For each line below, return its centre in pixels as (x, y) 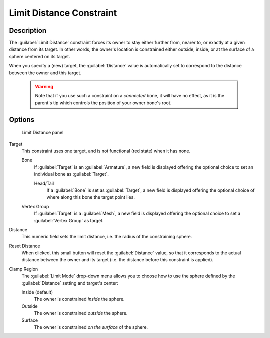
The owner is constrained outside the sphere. (81, 313)
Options (22, 120)
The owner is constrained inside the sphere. (79, 299)
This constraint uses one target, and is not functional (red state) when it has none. (106, 151)
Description (28, 31)
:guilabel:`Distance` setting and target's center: (70, 283)
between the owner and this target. (45, 73)
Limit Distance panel (43, 133)
